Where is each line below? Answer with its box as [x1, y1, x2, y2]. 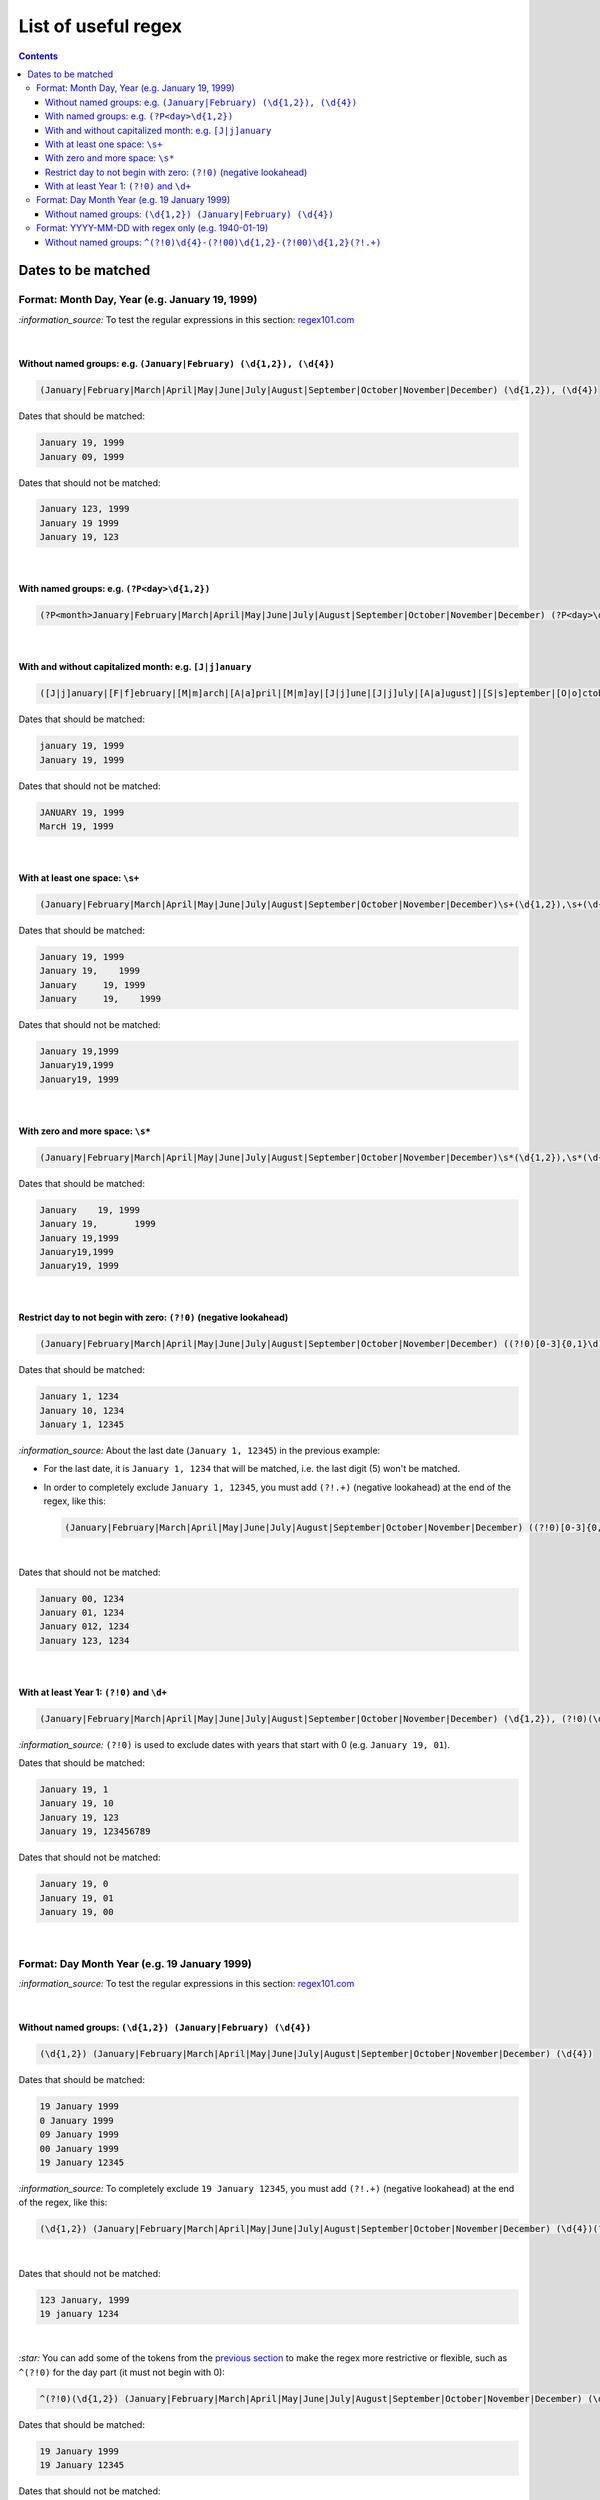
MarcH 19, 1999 [39, 820, 114, 832]
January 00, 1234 [39, 1593, 125, 1604]
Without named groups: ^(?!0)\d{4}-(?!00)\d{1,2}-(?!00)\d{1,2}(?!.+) [45, 236, 382, 248]
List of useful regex [18, 15, 182, 37]
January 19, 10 [39, 1798, 114, 1809]
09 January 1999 [39, 2129, 120, 2140]
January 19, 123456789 [39, 1826, 151, 1837]
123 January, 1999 [39, 2294, 130, 2305]
